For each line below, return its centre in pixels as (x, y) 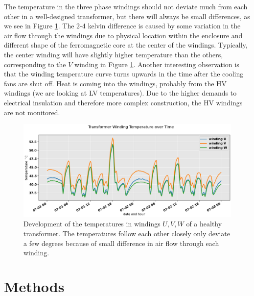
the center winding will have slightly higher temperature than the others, (114, 54)
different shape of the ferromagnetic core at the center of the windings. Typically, (126, 45)
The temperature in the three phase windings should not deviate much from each (126, 6)
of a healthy (204, 224)
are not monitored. (32, 112)
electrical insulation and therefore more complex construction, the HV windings (123, 102)
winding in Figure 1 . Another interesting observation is (157, 64)
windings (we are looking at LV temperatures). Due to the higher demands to (120, 93)
